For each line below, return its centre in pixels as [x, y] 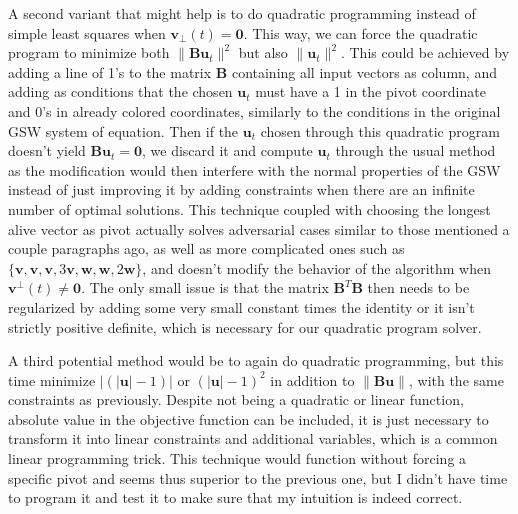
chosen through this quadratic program [380, 130]
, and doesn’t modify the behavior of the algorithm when [316, 267]
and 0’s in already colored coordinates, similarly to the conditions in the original [254, 110]
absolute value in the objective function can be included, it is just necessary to [248, 418]
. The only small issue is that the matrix [205, 287]
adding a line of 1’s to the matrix [110, 71]
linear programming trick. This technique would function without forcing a [237, 458]
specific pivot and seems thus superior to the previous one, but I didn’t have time [258, 477]
